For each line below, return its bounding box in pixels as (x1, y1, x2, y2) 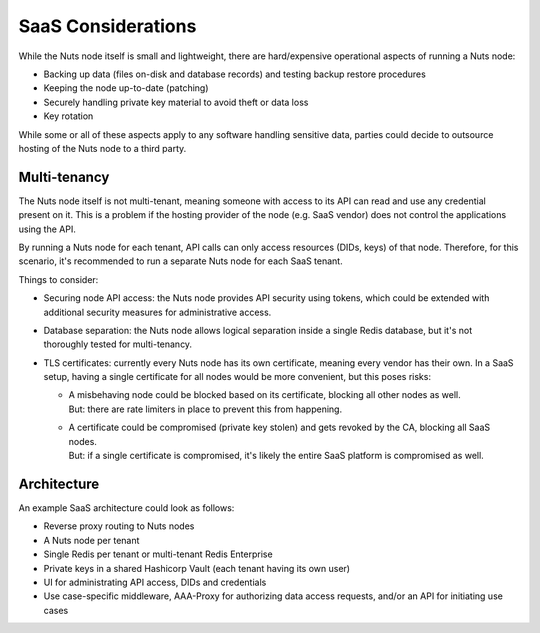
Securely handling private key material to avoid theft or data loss (43, 96, 309, 108)
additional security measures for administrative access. (43, 306, 272, 318)
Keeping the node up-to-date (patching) (43, 82, 209, 94)
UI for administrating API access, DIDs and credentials (43, 576, 267, 588)
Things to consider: (18, 273, 99, 285)
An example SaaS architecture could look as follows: (18, 501, 235, 514)
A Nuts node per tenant (43, 534, 140, 546)
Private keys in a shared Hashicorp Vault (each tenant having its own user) (43, 562, 350, 574)
